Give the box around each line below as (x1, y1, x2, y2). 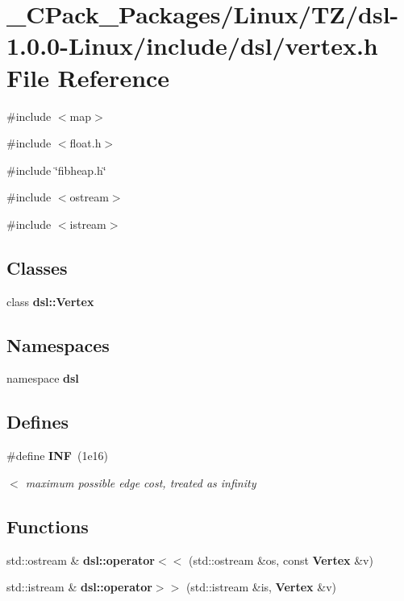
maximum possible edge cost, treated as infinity (25, 474, 256, 491)
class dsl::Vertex (6, 292, 94, 309)
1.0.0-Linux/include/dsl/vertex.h (6, 29, 378, 62)
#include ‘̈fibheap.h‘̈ (6, 161, 106, 178)
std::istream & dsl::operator (6, 578, 152, 595)
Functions (6, 513, 89, 538)
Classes (6, 255, 68, 280)
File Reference (6, 60, 170, 93)
